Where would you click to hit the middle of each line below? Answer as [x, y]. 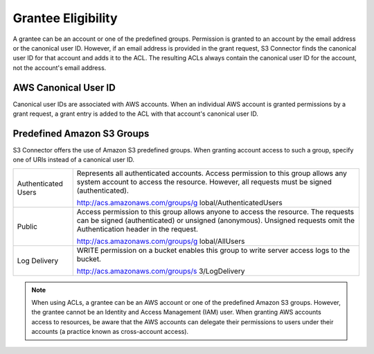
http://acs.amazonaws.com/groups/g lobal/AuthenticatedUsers [180, 202]
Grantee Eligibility [65, 18]
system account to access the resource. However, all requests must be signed [204, 182]
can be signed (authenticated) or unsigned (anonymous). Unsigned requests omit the [215, 220]
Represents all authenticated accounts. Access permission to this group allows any [212, 173]
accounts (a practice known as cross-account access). [110, 332]
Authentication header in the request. [137, 229]
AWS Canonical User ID [64, 88]
